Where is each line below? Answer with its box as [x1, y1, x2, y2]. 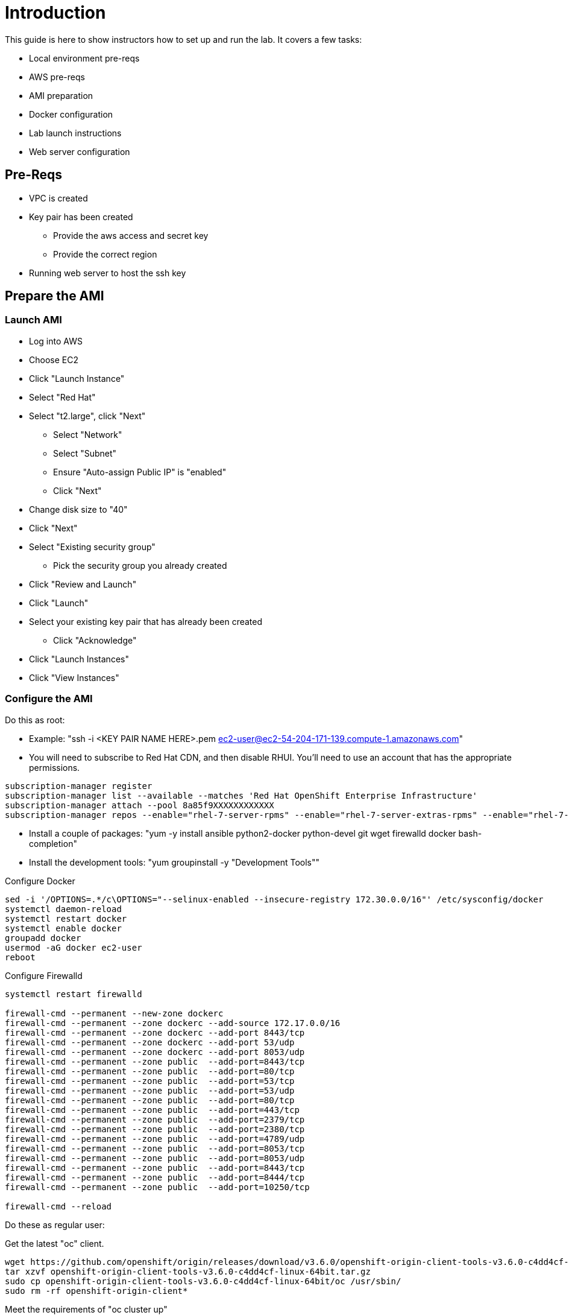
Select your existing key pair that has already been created [29, 616, 263, 627]
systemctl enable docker [5, 923, 122, 933]
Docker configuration [29, 109, 113, 119]
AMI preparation [29, 90, 93, 101]
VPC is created [29, 192, 88, 203]
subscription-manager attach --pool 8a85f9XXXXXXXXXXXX [5, 800, 274, 810]
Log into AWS [29, 335, 83, 346]
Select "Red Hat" [29, 391, 96, 402]
